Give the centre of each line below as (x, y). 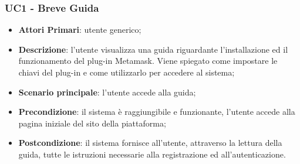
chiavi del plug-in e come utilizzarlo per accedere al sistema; (127, 72)
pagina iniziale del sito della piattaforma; (92, 123)
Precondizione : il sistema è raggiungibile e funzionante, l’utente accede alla (157, 112)
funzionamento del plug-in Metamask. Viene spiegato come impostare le (148, 61)
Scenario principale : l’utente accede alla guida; (107, 92)
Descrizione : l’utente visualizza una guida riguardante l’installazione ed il (153, 49)
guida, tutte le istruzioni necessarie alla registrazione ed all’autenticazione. (152, 154)
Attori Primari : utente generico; (80, 30)
